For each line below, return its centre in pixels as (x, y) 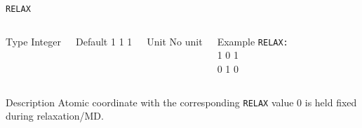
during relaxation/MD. (55, 116)
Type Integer (33, 41)
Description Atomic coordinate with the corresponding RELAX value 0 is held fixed (181, 102)
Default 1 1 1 (104, 41)
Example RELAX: (253, 41)
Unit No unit (175, 41)
